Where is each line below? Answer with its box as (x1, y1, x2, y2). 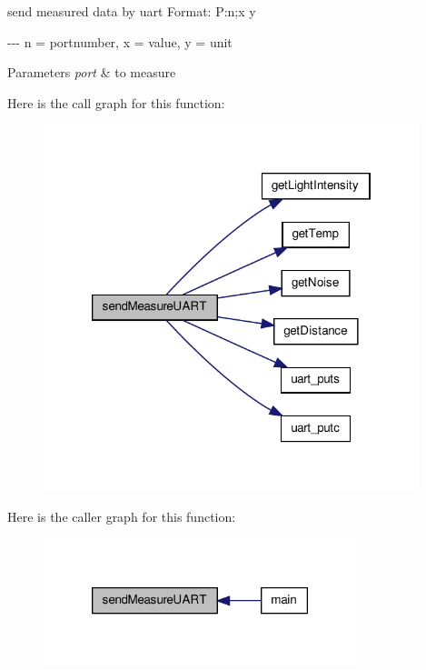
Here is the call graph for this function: (7, 93, 225, 112)
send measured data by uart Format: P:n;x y (7, 2, 256, 20)
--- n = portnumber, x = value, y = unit (7, 32, 233, 51)
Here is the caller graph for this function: (7, 507, 236, 526)
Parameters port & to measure (7, 63, 176, 82)
